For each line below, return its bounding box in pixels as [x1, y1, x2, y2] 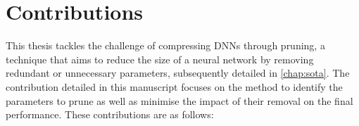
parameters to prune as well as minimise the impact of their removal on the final [6, 93, 353, 108]
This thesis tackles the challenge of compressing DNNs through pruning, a [6, 38, 325, 53]
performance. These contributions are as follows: [6, 107, 214, 122]
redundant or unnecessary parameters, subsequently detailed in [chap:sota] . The [6, 65, 350, 80]
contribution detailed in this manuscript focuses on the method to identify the [6, 79, 343, 94]
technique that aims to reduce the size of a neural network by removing [6, 51, 314, 66]
